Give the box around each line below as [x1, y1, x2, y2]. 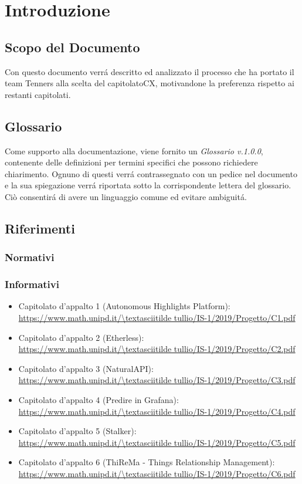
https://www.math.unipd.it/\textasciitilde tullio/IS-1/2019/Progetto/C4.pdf [18, 405, 296, 417]
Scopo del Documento [5, 38, 140, 56]
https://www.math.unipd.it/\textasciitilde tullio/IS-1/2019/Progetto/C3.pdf [18, 374, 296, 386]
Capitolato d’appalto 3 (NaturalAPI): [18, 362, 154, 374]
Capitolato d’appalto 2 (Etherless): [18, 331, 144, 343]
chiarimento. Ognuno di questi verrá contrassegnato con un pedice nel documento [5, 167, 297, 180]
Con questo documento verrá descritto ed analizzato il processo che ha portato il [5, 65, 294, 77]
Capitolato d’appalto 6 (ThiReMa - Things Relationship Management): [18, 456, 275, 468]
